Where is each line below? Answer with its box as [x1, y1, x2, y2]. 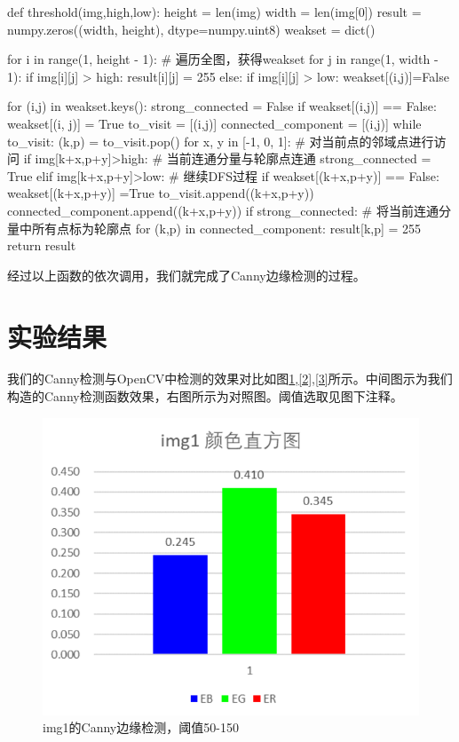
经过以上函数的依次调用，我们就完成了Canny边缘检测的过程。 [7, 265, 366, 284]
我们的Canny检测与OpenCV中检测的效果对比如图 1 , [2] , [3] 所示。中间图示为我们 [7, 369, 453, 388]
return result [7, 236, 76, 255]
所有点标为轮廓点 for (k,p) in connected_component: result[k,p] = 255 [31, 218, 422, 237]
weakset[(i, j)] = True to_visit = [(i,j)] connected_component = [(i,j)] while [7, 114, 422, 132]
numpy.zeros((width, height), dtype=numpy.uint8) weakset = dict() [7, 20, 376, 38]
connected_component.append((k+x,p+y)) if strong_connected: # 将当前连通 [7, 201, 439, 219]
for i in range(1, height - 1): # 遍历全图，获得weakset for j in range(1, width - [7, 50, 439, 68]
